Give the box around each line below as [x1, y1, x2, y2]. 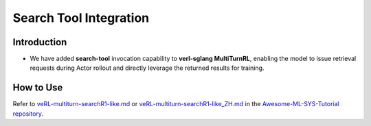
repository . [12, 110, 44, 118]
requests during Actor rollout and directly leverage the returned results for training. [30, 64, 265, 72]
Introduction [12, 36, 67, 48]
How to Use [12, 82, 63, 94]
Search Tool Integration [12, 10, 150, 25]
